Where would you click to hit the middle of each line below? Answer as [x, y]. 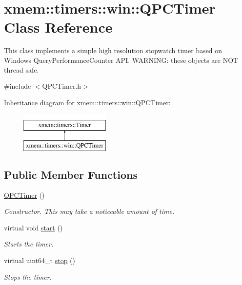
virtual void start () [33, 227]
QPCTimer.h [62, 86]
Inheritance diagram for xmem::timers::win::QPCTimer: [87, 102]
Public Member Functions [71, 174]
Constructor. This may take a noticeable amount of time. [89, 211]
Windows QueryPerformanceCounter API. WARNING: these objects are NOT [121, 60]
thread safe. [21, 69]
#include [18, 86]
